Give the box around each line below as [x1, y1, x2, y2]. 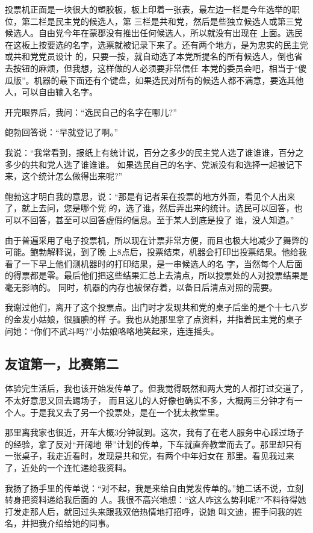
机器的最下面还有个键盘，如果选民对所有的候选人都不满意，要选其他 [34, 73, 304, 86]
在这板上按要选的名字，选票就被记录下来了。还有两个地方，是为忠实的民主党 [5, 38, 308, 51]
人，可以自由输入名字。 [5, 85, 98, 98]
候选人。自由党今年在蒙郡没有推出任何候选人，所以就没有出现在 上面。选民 [5, 26, 303, 39]
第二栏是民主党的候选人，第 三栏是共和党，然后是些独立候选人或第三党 [21, 14, 303, 27]
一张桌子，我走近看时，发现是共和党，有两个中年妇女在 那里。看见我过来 [5, 449, 294, 462]
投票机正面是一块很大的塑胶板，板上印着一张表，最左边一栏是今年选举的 [5, 3, 291, 15]
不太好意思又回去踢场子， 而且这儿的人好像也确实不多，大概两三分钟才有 [5, 394, 294, 407]
